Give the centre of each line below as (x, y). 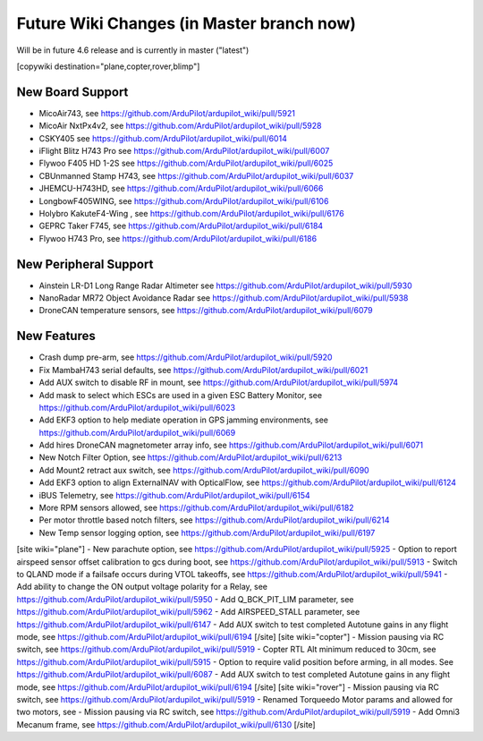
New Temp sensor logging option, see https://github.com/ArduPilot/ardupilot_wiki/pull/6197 (207, 532)
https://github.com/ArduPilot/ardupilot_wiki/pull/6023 (137, 407)
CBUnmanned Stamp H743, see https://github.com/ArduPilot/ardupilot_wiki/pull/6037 (196, 175)
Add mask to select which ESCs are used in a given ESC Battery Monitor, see (180, 395)
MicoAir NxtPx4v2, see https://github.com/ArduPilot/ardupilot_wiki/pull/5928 (180, 126)
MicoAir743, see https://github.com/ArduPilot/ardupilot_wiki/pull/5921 (167, 113)
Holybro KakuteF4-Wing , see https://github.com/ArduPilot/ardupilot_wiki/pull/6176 (191, 213)
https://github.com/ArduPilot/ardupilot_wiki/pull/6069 (137, 432)
